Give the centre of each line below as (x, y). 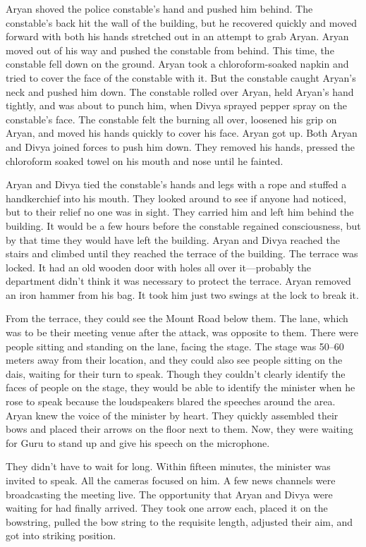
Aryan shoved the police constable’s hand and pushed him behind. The (159, 8)
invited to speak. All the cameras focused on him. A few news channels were (171, 480)
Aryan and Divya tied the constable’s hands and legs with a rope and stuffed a (176, 184)
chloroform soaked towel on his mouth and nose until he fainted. (145, 160)
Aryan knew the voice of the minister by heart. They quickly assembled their (172, 415)
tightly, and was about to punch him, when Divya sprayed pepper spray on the (176, 105)
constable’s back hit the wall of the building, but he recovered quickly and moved (182, 22)
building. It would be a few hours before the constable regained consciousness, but (183, 225)
